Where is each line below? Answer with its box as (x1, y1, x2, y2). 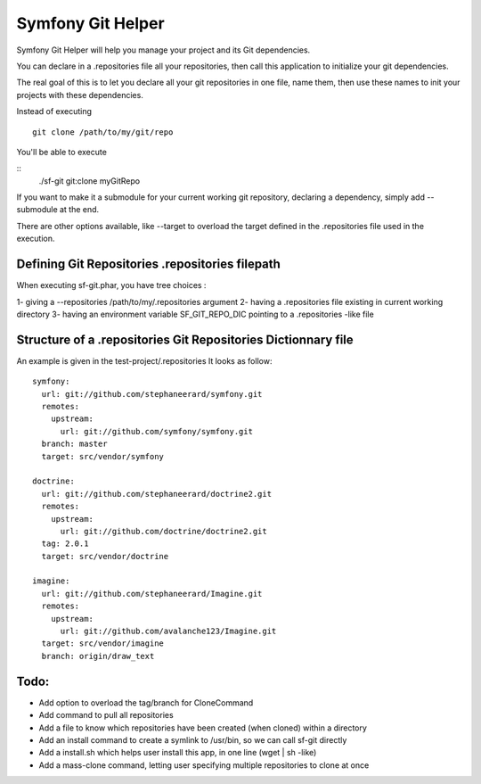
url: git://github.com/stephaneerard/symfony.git (41, 389, 263, 399)
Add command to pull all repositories (38, 710, 174, 721)
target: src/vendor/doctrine (41, 551, 169, 561)
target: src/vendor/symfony (41, 451, 165, 461)
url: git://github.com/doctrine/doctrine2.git (60, 526, 267, 536)
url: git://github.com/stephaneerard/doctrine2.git (41, 489, 272, 499)
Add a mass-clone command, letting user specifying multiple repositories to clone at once (38, 759, 370, 771)
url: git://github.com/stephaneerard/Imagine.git (41, 589, 263, 598)
